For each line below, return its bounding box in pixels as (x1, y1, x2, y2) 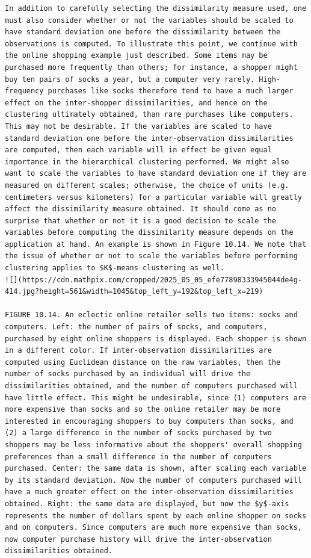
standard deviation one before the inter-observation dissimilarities (5, 134, 294, 143)
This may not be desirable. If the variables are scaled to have (5, 122, 272, 131)
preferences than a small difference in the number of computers (5, 452, 272, 461)
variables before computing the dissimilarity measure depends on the (5, 228, 294, 237)
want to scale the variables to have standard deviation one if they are (5, 169, 307, 178)
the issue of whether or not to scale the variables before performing (5, 252, 298, 261)
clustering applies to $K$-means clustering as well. (5, 264, 225, 273)
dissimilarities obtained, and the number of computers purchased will (5, 382, 298, 390)
